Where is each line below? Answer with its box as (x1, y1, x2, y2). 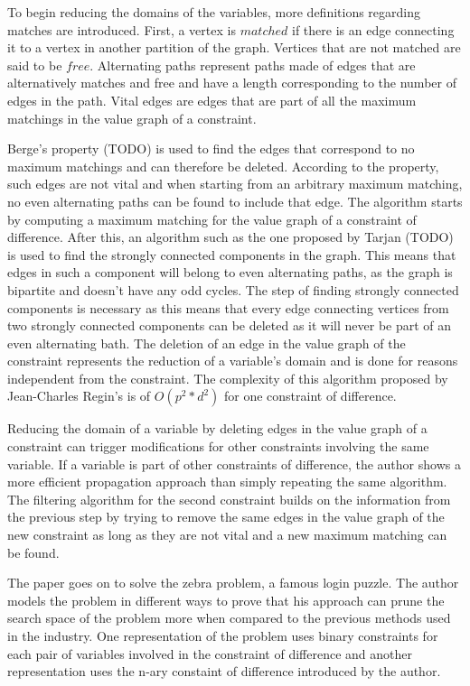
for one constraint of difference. (223, 386, 397, 405)
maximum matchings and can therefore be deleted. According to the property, (7, 156, 439, 175)
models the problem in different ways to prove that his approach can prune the (7, 590, 445, 609)
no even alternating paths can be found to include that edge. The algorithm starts (7, 191, 463, 210)
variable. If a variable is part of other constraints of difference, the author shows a (7, 454, 461, 473)
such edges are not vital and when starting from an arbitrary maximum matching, (7, 174, 463, 193)
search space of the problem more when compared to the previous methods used (7, 608, 451, 627)
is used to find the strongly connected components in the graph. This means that (7, 245, 456, 264)
